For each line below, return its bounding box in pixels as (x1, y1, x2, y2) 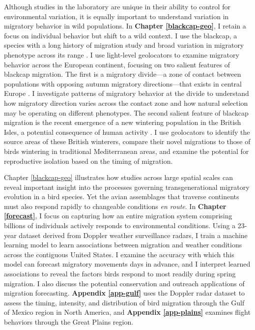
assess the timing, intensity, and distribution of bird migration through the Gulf (4, 297, 245, 307)
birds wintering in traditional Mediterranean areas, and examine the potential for (4, 146, 249, 156)
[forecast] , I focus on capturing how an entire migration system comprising (4, 210, 232, 221)
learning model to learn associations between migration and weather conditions (4, 240, 242, 250)
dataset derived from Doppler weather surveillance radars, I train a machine (19, 230, 248, 240)
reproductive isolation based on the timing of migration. (4, 155, 173, 166)
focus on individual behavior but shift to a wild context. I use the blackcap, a (4, 30, 237, 40)
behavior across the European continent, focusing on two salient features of (4, 59, 230, 69)
